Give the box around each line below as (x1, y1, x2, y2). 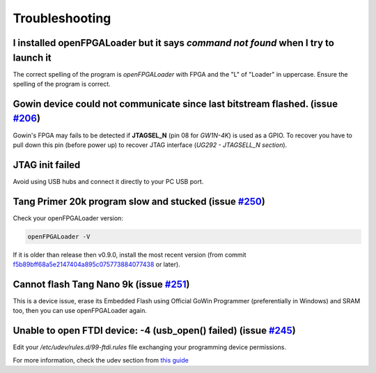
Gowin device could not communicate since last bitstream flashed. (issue (13, 98, 338, 109)
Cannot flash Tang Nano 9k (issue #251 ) (13, 278, 190, 290)
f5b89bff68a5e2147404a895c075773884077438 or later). (13, 260, 180, 268)
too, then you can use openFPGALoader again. (13, 307, 148, 315)
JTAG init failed (13, 159, 81, 171)
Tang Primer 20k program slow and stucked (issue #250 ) (13, 195, 266, 207)
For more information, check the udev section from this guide (13, 356, 189, 364)
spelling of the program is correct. (13, 80, 111, 89)
